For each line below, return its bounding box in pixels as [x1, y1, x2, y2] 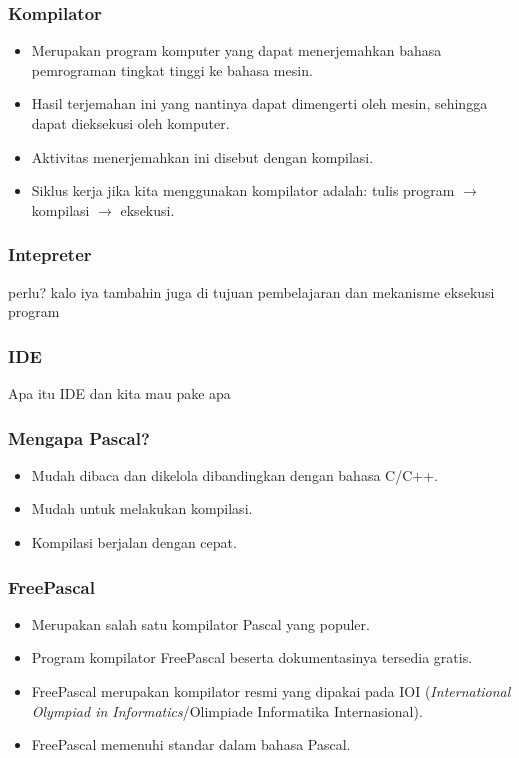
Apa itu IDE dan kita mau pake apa [8, 383, 231, 403]
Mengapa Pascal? [8, 425, 150, 450]
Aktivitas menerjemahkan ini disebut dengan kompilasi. [31, 146, 374, 167]
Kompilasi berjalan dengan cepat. [31, 532, 237, 552]
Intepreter [8, 242, 92, 267]
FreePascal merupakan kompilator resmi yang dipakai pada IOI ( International [31, 681, 511, 701]
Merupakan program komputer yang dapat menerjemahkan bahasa [31, 40, 442, 61]
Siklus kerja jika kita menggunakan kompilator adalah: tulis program [31, 180, 455, 201]
